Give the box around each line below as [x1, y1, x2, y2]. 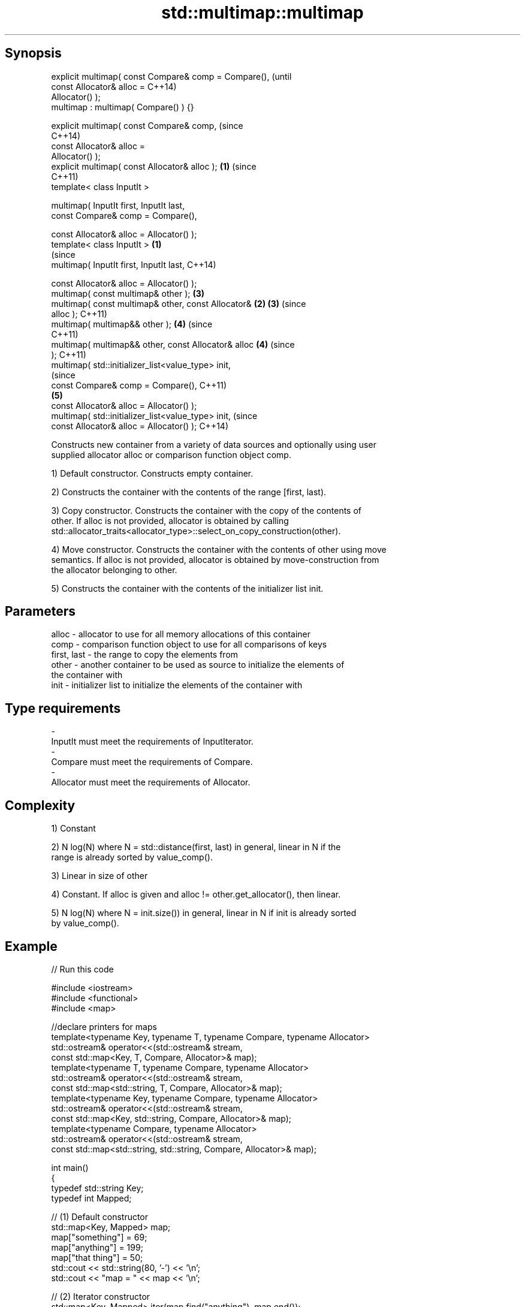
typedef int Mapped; [51, 1192, 132, 1203]
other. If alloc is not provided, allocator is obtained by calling [51, 515, 289, 526]
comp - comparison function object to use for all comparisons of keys [51, 639, 327, 650]
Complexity [5, 797, 76, 813]
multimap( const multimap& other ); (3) [51, 288, 205, 299]
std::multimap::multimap [161, 2, 364, 23]
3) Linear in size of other [51, 871, 148, 881]
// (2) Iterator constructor [51, 1291, 150, 1302]
